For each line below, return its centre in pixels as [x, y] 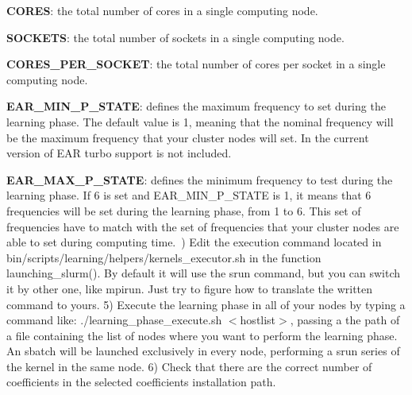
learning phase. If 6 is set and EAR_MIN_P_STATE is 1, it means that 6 [189, 195]
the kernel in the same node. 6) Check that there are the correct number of [189, 366]
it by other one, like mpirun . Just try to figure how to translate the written [190, 288]
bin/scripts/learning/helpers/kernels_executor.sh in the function [164, 257]
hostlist [258, 320]
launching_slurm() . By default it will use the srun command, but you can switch [204, 273]
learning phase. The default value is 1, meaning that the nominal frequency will [200, 121]
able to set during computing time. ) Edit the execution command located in [194, 242]
